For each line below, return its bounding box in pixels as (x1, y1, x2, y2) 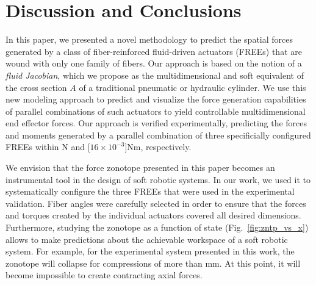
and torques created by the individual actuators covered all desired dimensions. (5, 209, 301, 222)
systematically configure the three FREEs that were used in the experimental (5, 185, 295, 198)
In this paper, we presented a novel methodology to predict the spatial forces (5, 33, 293, 46)
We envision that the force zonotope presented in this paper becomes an (5, 161, 275, 174)
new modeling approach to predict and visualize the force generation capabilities (5, 93, 306, 106)
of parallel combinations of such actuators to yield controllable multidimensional (5, 104, 306, 117)
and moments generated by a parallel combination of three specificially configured (5, 128, 311, 141)
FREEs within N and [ (5, 140, 90, 153)
